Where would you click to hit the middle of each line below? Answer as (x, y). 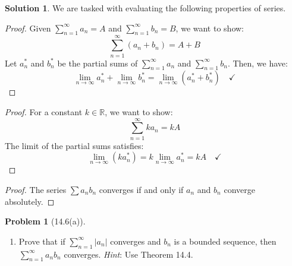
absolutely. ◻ (30, 201)
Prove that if (42, 241)
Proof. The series (36, 190)
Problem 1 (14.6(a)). (45, 221)
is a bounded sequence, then (225, 241)
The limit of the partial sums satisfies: (74, 145)
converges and (136, 241)
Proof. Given (28, 28)
